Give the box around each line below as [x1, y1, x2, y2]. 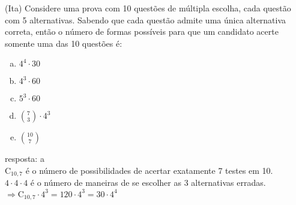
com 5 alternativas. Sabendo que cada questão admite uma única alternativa [5, 13, 286, 26]
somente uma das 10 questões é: [5, 37, 122, 49]
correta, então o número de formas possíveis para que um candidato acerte [5, 25, 279, 38]
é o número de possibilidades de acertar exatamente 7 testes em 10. [25, 164, 273, 176]
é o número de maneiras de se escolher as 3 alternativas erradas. [30, 176, 266, 189]
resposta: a [5, 152, 44, 165]
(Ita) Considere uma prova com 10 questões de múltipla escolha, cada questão [5, 2, 291, 14]
